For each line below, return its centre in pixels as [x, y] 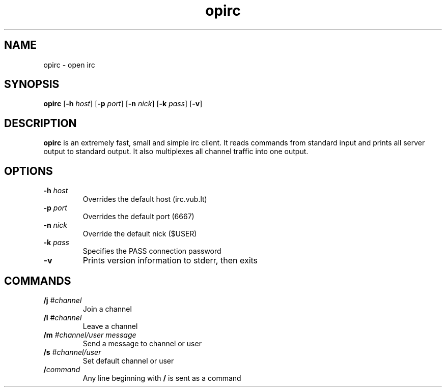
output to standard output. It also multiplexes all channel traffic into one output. [176, 152]
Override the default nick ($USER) [140, 234]
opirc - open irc [69, 65]
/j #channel [63, 300]
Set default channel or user [128, 360]
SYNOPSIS [32, 84]
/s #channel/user [72, 352]
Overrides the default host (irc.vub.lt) [145, 199]
